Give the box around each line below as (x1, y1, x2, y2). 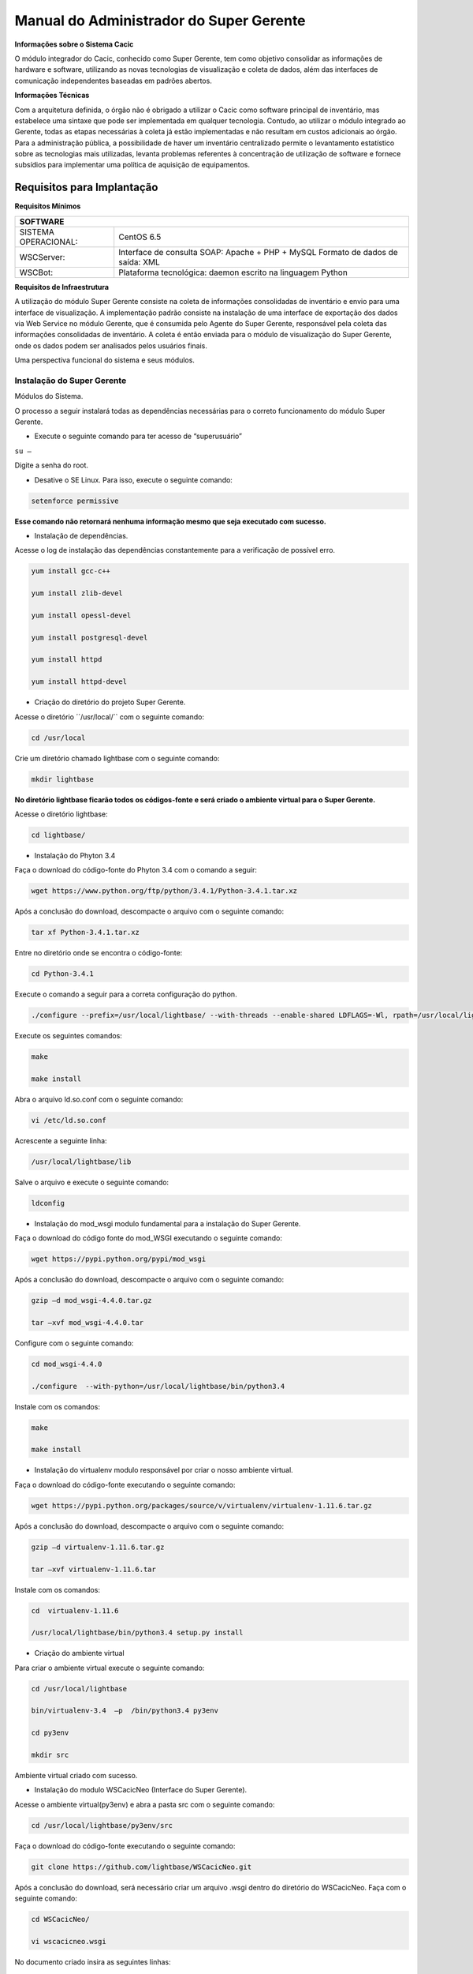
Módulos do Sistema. (14, 392, 84, 401)
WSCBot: (19, 267, 54, 278)
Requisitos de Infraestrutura (14, 282, 110, 291)
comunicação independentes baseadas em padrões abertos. (14, 76, 212, 85)
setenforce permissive (31, 496, 119, 505)
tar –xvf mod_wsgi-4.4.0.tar (31, 1318, 144, 1327)
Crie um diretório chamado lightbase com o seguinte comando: (14, 753, 220, 763)
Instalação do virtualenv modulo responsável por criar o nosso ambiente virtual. (34, 1465, 293, 1475)
